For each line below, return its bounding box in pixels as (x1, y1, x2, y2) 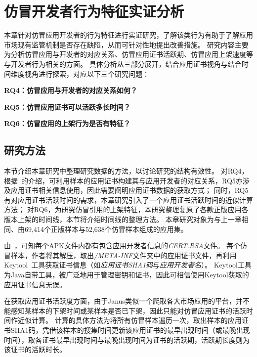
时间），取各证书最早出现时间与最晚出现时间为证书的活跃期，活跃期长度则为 (4, 334, 250, 345)
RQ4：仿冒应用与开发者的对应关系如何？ (4, 85, 137, 95)
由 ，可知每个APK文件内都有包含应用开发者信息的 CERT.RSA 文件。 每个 (4, 240, 241, 251)
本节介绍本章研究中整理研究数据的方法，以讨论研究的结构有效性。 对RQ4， (4, 166, 249, 176)
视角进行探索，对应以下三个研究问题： (24, 68, 149, 79)
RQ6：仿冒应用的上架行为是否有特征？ (4, 118, 130, 129)
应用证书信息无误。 (4, 279, 66, 289)
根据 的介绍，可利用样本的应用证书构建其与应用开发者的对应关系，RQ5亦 (4, 175, 243, 185)
